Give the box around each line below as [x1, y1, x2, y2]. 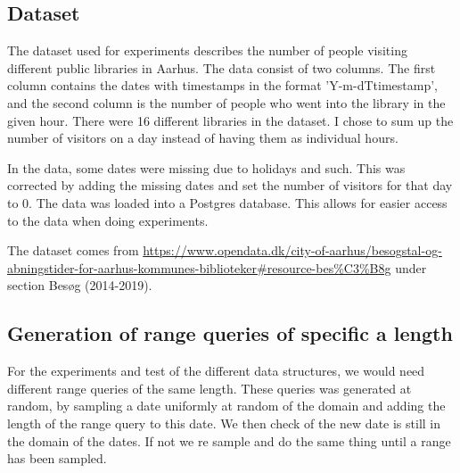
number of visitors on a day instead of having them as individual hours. [7, 129, 398, 147]
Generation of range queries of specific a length [7, 319, 453, 347]
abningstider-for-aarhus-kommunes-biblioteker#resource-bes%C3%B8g [7, 258, 391, 277]
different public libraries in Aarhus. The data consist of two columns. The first [7, 58, 436, 77]
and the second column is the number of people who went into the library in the [7, 93, 446, 112]
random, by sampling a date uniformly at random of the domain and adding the [7, 396, 446, 415]
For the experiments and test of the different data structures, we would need [7, 361, 425, 380]
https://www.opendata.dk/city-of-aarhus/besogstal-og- [143, 241, 442, 260]
